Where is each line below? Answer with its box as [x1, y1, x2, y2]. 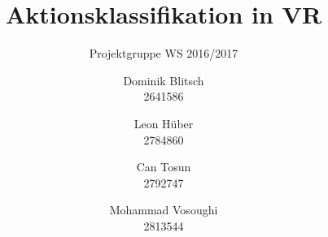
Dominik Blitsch [123, 71, 204, 88]
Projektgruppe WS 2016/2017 [89, 45, 238, 62]
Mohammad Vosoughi [109, 201, 218, 218]
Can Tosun [136, 158, 191, 175]
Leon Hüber [133, 114, 194, 131]
